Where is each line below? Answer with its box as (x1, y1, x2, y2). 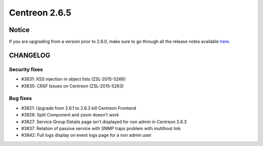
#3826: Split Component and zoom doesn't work (21, 112, 119, 118)
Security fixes (9, 66, 43, 73)
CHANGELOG (9, 51, 51, 59)
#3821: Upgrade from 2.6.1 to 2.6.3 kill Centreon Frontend (21, 105, 136, 111)
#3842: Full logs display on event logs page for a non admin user (21, 132, 152, 138)
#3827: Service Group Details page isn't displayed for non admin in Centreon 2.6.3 (21, 119, 187, 125)
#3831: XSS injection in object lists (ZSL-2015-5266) (21, 76, 126, 82)
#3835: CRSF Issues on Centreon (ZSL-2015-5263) (21, 83, 124, 89)
